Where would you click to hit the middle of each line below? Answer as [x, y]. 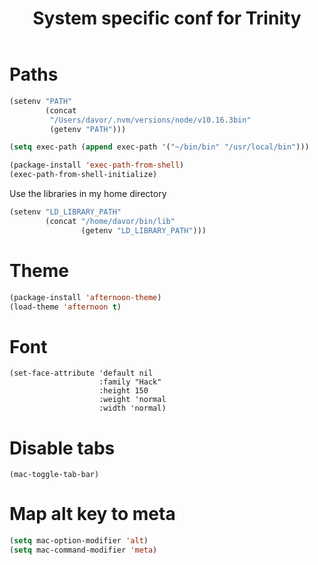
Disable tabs [62, 448]
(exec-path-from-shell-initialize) [83, 175]
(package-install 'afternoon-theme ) [85, 297]
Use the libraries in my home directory [88, 194]
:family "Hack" [130, 382]
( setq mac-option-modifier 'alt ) [79, 541]
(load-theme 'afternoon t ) [65, 307]
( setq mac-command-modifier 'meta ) [83, 550]
